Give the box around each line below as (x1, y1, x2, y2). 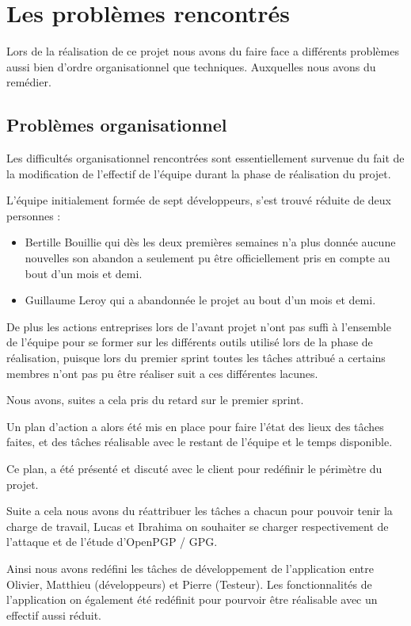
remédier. (6, 74, 51, 90)
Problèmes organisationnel (6, 113, 227, 137)
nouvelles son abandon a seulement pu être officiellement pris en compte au (25, 250, 390, 266)
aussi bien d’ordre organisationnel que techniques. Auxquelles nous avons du (6, 58, 376, 74)
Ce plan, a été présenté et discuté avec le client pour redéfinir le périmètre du (6, 460, 382, 477)
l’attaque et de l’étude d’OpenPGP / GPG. (6, 533, 218, 550)
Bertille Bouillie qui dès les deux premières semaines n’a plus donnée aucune (25, 234, 396, 250)
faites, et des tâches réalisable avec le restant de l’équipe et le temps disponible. (6, 433, 393, 450)
